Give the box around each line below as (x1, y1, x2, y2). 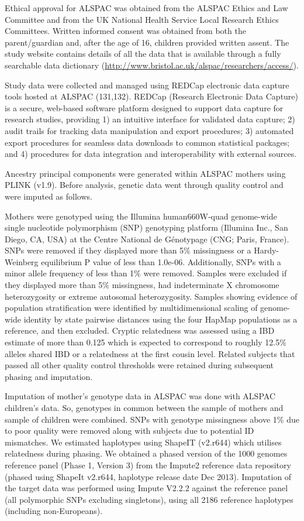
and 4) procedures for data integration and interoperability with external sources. (5, 148, 297, 160)
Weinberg (5, 255, 39, 268)
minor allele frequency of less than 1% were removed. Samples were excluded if (5, 267, 287, 279)
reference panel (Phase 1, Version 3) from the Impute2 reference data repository (5, 458, 291, 471)
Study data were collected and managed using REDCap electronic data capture (5, 78, 289, 91)
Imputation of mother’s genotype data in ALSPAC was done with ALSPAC (5, 390, 275, 402)
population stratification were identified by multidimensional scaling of (5, 301, 258, 314)
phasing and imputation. (5, 370, 93, 382)
